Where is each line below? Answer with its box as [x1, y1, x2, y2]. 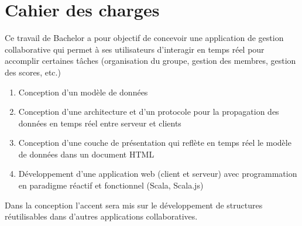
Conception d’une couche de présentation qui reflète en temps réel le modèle [18, 136, 291, 149]
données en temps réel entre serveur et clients [18, 117, 181, 129]
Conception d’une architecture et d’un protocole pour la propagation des [18, 105, 279, 118]
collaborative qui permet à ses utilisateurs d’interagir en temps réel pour [5, 43, 265, 55]
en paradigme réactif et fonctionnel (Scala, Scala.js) [18, 179, 204, 191]
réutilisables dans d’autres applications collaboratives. [5, 210, 198, 222]
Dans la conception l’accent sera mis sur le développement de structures [5, 198, 263, 211]
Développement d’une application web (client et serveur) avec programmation [18, 167, 297, 180]
